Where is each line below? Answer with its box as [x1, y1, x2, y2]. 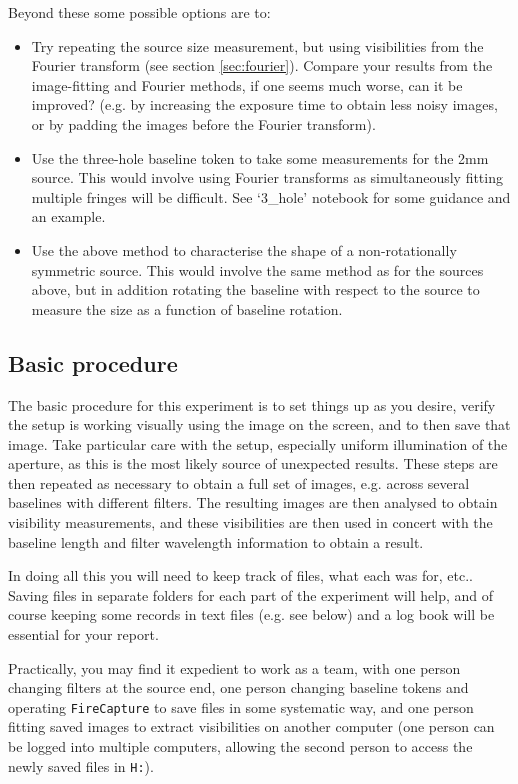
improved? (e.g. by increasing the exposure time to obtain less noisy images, [31, 94, 498, 115]
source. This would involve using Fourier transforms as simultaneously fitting [31, 167, 503, 188]
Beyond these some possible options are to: [8, 2, 271, 22]
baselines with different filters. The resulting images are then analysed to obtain [8, 492, 498, 513]
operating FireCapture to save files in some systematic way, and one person [8, 696, 474, 717]
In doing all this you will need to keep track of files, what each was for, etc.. [8, 565, 473, 586]
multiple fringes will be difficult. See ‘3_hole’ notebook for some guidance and [31, 186, 511, 207]
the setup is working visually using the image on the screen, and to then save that [8, 414, 511, 435]
